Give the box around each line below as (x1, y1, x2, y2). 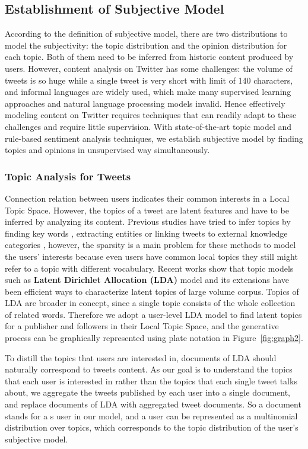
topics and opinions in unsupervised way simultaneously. (5, 144, 210, 156)
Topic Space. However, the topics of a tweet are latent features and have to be (5, 203, 289, 216)
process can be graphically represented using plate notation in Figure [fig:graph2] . (5, 332, 303, 344)
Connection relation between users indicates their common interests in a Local (5, 192, 290, 204)
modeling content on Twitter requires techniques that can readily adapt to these (5, 109, 297, 121)
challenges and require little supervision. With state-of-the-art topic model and (5, 120, 292, 132)
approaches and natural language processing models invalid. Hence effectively (5, 97, 285, 109)
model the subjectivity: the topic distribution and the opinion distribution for (5, 39, 287, 51)
